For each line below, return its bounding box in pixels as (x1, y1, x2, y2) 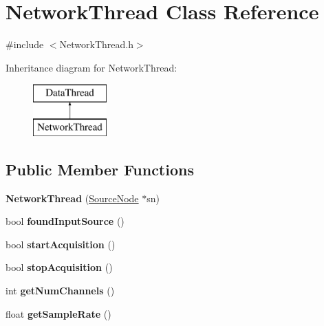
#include (6, 37, 44, 52)
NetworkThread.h (59, 37, 133, 52)
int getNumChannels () (6, 283, 115, 298)
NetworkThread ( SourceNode (6, 191, 139, 205)
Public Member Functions (6, 158, 194, 180)
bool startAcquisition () (6, 237, 116, 251)
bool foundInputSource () (6, 214, 125, 228)
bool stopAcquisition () (6, 260, 113, 274)
